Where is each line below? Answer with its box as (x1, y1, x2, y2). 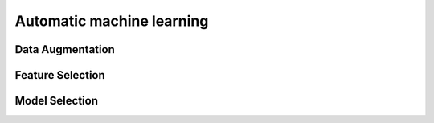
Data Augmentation (14, 43, 116, 56)
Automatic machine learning (14, 12, 209, 30)
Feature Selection (14, 68, 106, 82)
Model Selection (14, 94, 99, 108)
